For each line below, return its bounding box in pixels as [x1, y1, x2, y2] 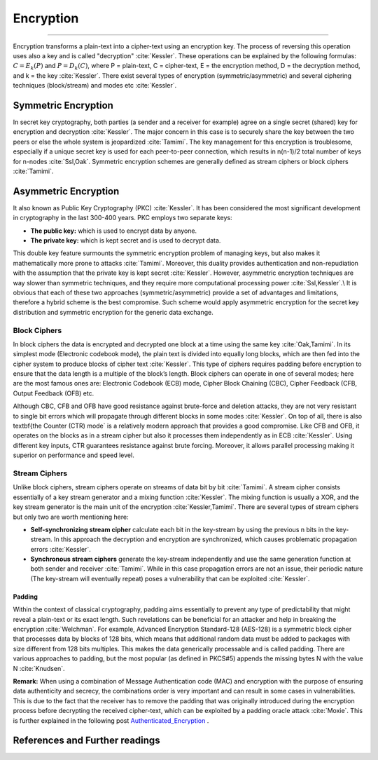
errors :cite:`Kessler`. [30, 545, 91, 553]
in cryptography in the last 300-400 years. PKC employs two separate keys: [13, 214, 232, 222]
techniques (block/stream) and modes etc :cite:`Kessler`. [13, 81, 177, 90]
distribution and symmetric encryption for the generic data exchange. [13, 308, 213, 316]
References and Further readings [13, 735, 160, 747]
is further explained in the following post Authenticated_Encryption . [13, 716, 209, 725]
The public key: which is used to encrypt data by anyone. [30, 226, 197, 235]
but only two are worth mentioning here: [13, 513, 129, 521]
